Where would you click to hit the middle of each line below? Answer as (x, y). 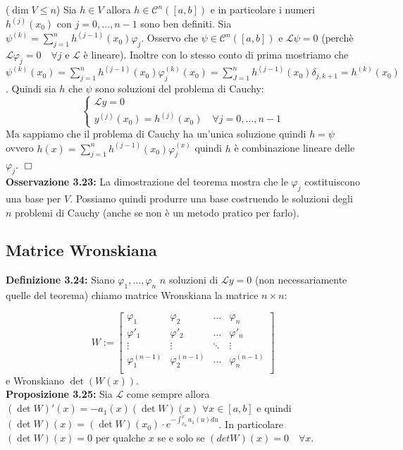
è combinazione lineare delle (294, 148)
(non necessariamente (301, 280)
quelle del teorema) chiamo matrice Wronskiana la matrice (132, 295)
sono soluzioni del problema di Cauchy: (180, 88)
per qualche (120, 437)
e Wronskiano (35, 380)
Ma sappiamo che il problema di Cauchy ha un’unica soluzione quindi (156, 134)
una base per (33, 198)
